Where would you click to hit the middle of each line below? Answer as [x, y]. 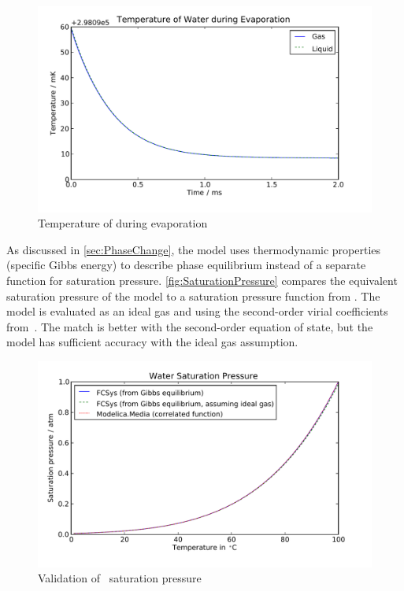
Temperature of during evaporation [123, 223]
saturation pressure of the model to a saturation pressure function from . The [193, 295]
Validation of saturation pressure [120, 578]
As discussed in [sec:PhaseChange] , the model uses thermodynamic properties [194, 249]
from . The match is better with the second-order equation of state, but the [190, 326]
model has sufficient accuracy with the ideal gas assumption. [152, 342]
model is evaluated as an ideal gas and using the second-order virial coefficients [197, 311]
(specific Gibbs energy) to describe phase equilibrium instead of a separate [186, 265]
